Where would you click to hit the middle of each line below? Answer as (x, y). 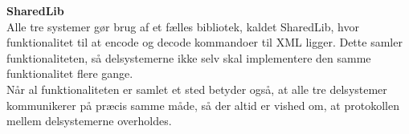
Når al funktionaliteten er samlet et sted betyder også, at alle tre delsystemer (197, 89)
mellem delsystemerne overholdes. (89, 121)
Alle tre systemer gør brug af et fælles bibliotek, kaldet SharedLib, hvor (183, 26)
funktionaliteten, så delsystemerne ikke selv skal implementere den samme (189, 57)
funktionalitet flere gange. (70, 73)
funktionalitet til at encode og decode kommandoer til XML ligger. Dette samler (204, 42)
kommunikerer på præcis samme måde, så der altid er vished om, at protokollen (203, 105)
